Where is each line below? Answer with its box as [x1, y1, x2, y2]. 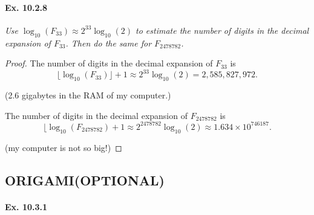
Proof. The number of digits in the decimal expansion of [5, 57, 213, 69]
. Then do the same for [65, 36, 152, 49]
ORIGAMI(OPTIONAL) [5, 170, 165, 189]
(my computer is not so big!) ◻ [5, 141, 122, 153]
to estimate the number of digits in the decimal [136, 24, 309, 36]
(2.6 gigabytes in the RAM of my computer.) [5, 89, 171, 101]
